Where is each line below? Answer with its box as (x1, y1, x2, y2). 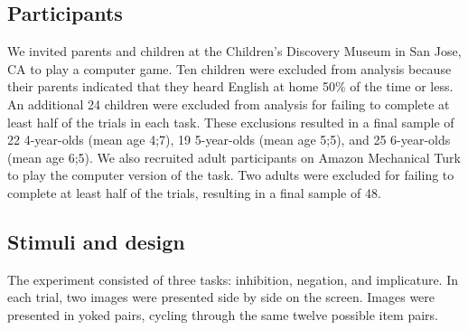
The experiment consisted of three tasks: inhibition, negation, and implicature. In (7, 269, 459, 288)
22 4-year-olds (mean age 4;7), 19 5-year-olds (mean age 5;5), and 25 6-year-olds (7, 130, 451, 149)
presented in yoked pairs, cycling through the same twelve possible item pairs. (7, 305, 438, 324)
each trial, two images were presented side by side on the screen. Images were (7, 288, 435, 306)
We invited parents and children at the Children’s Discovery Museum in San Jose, (7, 42, 462, 61)
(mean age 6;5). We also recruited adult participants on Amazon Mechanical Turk (7, 147, 461, 166)
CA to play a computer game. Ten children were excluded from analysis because (7, 59, 452, 78)
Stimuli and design (7, 227, 185, 255)
